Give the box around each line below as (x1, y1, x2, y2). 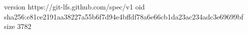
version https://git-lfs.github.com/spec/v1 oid (4, 1, 145, 11)
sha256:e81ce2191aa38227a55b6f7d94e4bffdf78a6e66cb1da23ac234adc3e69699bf (4, 11, 243, 21)
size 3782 (4, 21, 31, 31)
